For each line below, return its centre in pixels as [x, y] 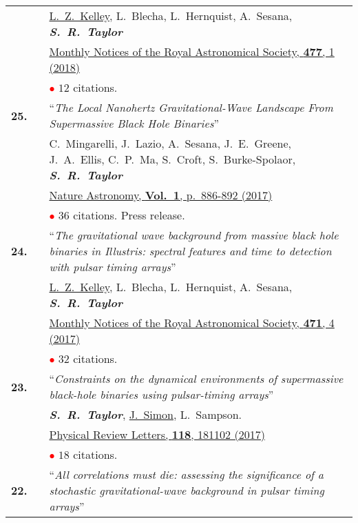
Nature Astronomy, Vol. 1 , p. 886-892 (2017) [161, 195]
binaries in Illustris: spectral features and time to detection [190, 251]
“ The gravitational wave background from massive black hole [194, 235]
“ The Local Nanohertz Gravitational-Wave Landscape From [191, 107]
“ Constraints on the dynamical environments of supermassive [196, 378]
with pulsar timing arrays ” [113, 267]
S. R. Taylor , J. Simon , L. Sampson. [146, 414]
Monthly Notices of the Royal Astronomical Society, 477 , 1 [192, 51]
